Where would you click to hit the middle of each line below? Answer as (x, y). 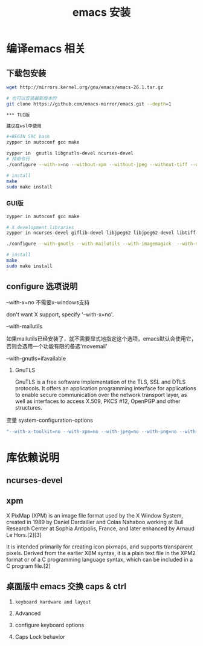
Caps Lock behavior (40, 636)
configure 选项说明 (42, 286)
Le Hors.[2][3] (24, 534)
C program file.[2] (28, 566)
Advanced (28, 613)
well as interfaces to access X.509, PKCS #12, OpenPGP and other (98, 401)
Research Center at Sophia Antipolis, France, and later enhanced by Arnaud (100, 528)
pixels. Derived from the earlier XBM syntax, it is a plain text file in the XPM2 (101, 553)
